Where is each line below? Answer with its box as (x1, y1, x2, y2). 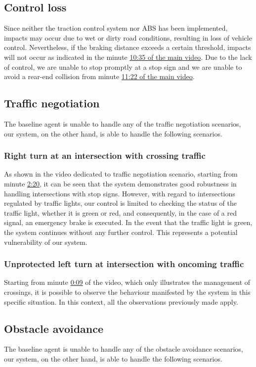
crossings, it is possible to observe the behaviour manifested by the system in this (4, 286, 251, 297)
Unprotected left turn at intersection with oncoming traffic (4, 258, 244, 270)
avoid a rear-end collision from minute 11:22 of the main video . (4, 71, 195, 82)
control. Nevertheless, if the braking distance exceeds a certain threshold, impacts (4, 42, 251, 52)
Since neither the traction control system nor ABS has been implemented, (4, 23, 228, 33)
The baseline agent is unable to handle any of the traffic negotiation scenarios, (4, 118, 241, 129)
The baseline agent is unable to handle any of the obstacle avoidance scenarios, (4, 344, 243, 354)
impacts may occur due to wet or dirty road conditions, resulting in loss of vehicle (4, 32, 252, 43)
